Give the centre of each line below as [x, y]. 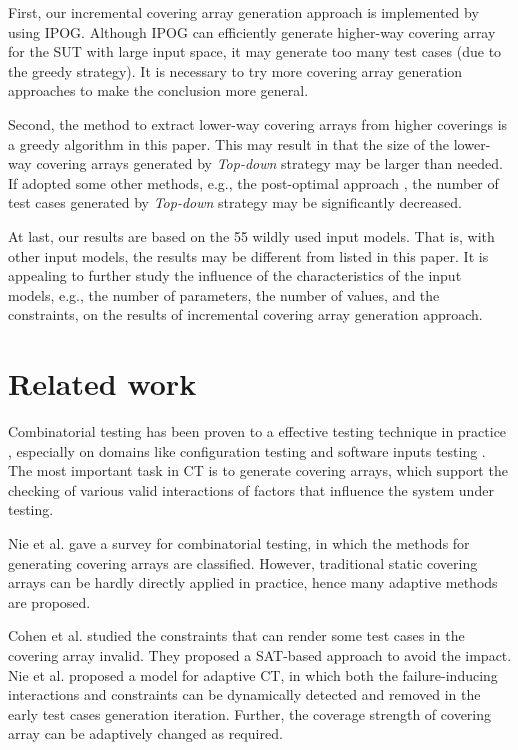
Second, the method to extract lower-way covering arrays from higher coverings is [258, 123]
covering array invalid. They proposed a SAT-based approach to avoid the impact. [260, 654]
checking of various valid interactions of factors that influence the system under [251, 489]
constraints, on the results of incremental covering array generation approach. [245, 314]
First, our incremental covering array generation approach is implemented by [243, 12]
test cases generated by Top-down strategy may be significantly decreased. [235, 202]
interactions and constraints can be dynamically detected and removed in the [244, 694]
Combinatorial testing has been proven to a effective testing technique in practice [257, 431]
